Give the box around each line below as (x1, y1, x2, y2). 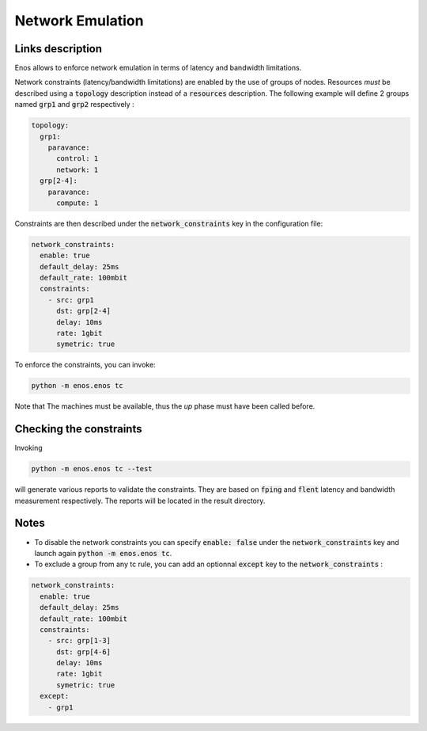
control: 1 (56, 154, 99, 163)
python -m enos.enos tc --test (31, 464, 153, 474)
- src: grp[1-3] (47, 636, 111, 645)
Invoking (14, 444, 43, 453)
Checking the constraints (14, 422, 142, 436)
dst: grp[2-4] (56, 306, 111, 316)
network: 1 (56, 165, 99, 174)
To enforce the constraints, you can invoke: (14, 360, 156, 370)
